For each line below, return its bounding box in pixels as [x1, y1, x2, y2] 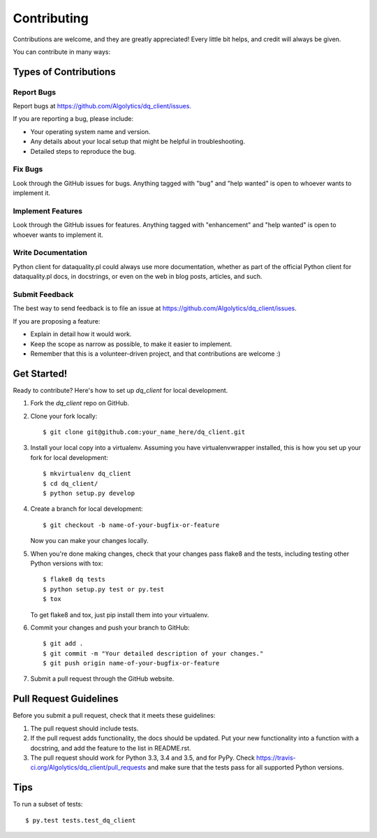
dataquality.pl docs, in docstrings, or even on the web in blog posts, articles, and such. [13, 273, 263, 281]
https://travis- [256, 753, 296, 762]
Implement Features [13, 206, 83, 216]
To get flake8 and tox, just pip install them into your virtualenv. [30, 610, 209, 619]
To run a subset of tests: [13, 800, 83, 809]
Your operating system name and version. [30, 127, 151, 136]
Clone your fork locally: [30, 412, 98, 420]
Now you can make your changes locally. [30, 537, 149, 545]
